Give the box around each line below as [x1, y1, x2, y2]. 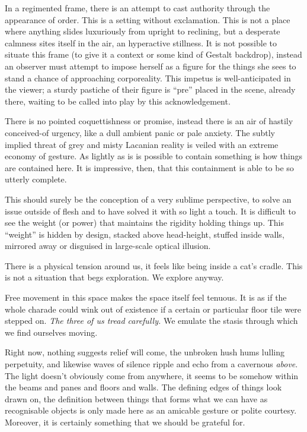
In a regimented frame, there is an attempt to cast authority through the [5, 2, 270, 14]
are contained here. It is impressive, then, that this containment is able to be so [5, 161, 294, 174]
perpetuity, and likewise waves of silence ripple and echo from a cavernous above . [5, 358, 298, 370]
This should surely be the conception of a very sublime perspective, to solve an [5, 193, 292, 205]
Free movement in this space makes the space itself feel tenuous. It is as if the [5, 291, 287, 304]
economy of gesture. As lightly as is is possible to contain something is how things [5, 150, 303, 162]
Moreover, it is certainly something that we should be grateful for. [5, 416, 245, 428]
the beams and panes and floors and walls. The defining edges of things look [5, 381, 282, 393]
